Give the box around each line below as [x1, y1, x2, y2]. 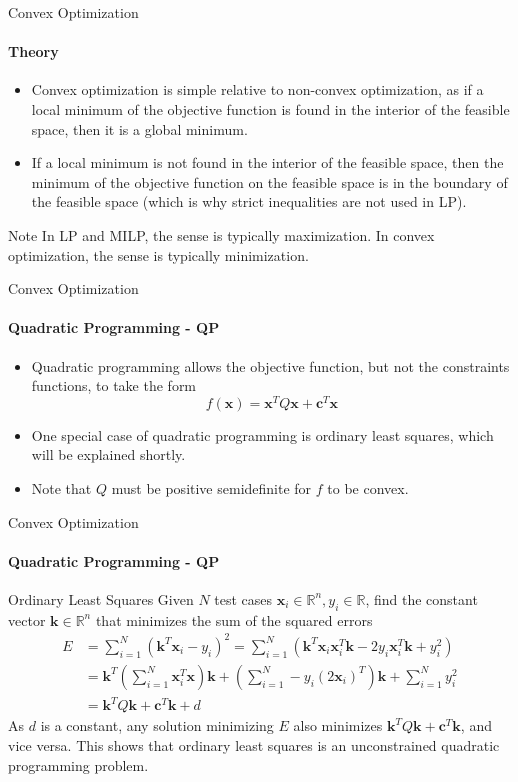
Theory [8, 41, 59, 62]
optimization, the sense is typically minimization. [8, 244, 309, 265]
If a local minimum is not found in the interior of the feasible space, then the [31, 152, 504, 173]
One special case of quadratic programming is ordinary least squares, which [31, 424, 494, 445]
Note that [31, 477, 92, 498]
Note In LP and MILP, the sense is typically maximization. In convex [8, 224, 435, 245]
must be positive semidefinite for [111, 477, 312, 498]
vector [8, 609, 46, 630]
